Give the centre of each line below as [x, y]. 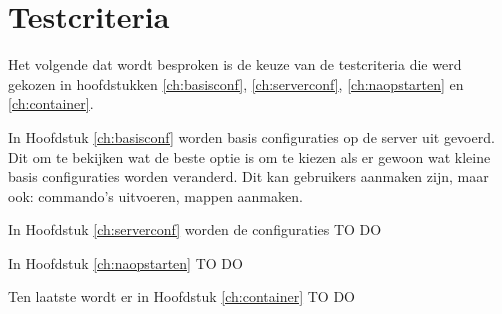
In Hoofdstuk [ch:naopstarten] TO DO [125, 262]
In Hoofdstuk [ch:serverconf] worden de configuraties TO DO [195, 229]
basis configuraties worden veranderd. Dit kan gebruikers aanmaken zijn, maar [248, 176]
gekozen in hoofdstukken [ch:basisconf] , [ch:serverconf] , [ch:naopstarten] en [236, 83]
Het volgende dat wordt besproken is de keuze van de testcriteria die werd [235, 64]
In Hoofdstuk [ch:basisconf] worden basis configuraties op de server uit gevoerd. [251, 136]
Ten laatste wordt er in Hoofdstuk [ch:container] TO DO [181, 296]
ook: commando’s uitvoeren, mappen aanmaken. [155, 195]
